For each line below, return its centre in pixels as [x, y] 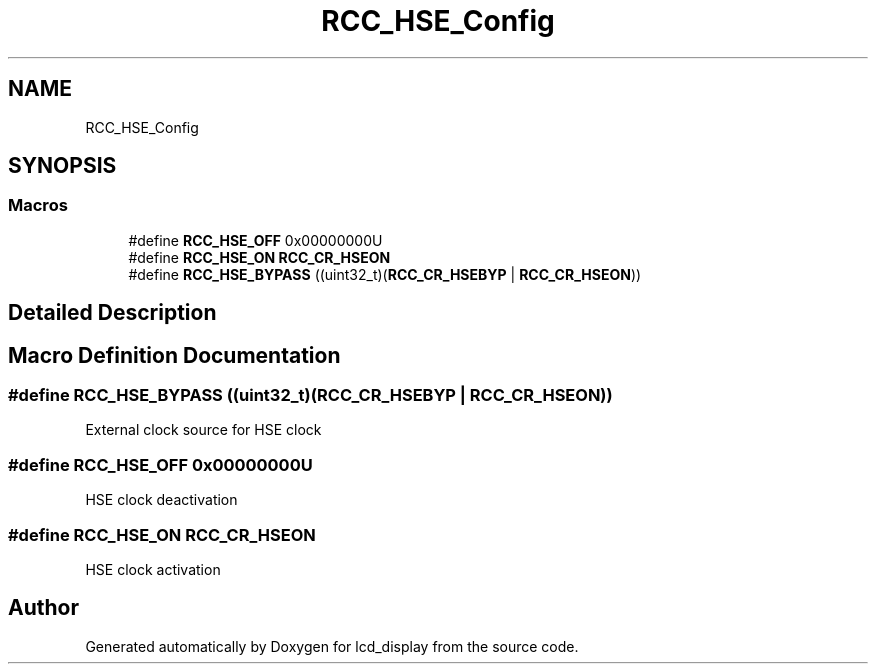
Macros [38, 205]
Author [43, 608]
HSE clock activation [153, 569]
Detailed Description [112, 313]
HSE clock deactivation [161, 500]
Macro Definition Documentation [174, 355]
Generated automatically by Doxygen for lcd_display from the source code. [332, 646]
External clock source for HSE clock [203, 430]
